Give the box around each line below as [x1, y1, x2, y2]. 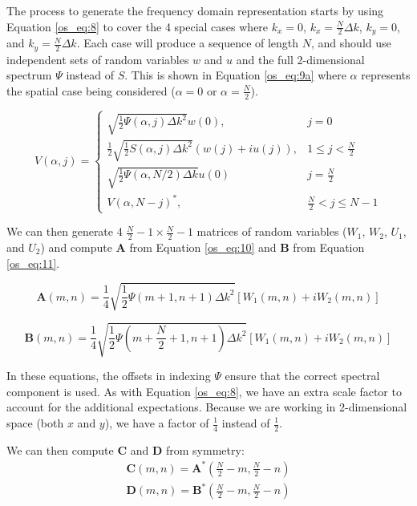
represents [361, 67, 411, 83]
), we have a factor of [104, 415, 209, 431]
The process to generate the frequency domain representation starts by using [6, 2, 384, 18]
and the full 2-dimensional [236, 51, 365, 67]
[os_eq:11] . [6, 254, 60, 271]
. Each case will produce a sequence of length [76, 34, 299, 51]
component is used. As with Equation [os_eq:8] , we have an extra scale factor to [6, 383, 402, 399]
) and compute [40, 238, 112, 255]
